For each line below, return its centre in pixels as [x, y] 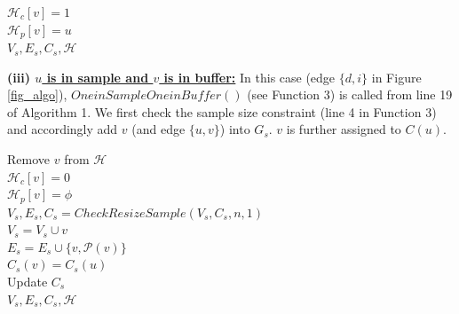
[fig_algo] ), [37, 94]
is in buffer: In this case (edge [249, 77]
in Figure [396, 77]
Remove [29, 159]
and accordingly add [63, 129]
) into [235, 129]
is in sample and [98, 77]
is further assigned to [344, 129]
